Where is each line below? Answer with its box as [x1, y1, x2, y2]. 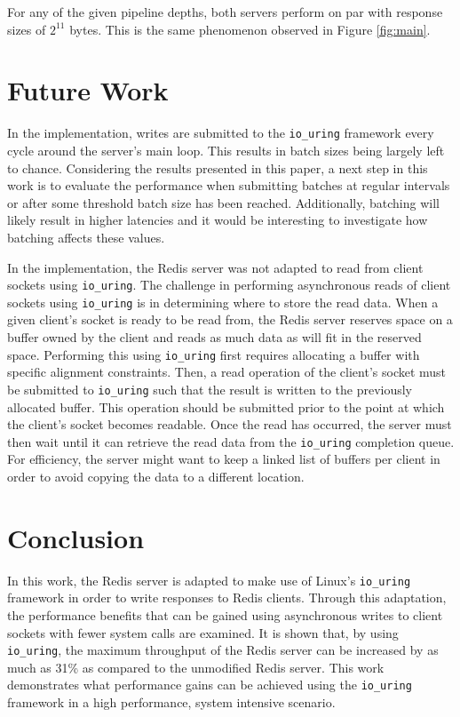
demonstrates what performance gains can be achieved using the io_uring [7, 675, 412, 694]
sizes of [7, 20, 46, 38]
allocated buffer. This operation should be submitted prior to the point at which [7, 397, 445, 416]
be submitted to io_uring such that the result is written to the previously [7, 379, 413, 398]
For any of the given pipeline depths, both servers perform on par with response [7, 3, 443, 20]
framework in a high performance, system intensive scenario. [7, 693, 336, 712]
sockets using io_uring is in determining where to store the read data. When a [7, 292, 439, 311]
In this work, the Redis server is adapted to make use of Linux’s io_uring [7, 570, 411, 589]
